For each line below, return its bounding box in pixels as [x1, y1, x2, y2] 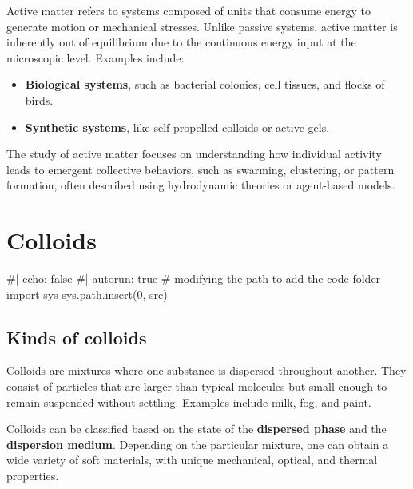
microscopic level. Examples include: [6, 49, 185, 66]
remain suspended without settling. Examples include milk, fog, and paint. [6, 393, 371, 410]
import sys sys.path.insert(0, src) [6, 285, 168, 302]
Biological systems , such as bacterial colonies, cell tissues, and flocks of [25, 76, 385, 93]
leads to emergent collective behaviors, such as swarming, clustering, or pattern [6, 161, 395, 177]
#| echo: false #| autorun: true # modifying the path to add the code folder [6, 270, 381, 287]
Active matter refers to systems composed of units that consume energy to [6, 2, 371, 18]
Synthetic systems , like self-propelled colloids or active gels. [25, 118, 330, 135]
